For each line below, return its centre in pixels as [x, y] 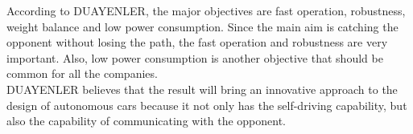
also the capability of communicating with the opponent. [146, 121]
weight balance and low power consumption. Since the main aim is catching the [202, 26]
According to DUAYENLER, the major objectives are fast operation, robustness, [206, 10]
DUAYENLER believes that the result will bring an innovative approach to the [202, 89]
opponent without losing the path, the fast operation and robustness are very [197, 42]
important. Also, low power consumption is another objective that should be [195, 57]
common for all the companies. [82, 73]
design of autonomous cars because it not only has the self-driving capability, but [207, 105]
